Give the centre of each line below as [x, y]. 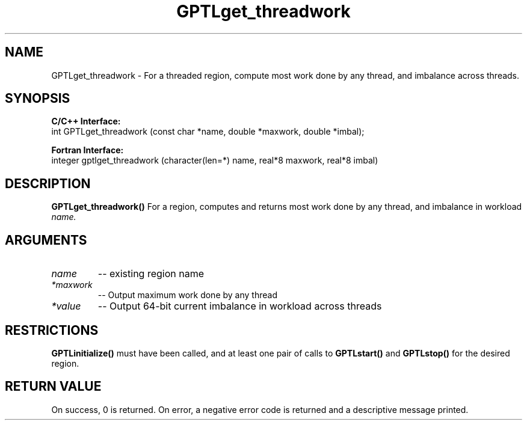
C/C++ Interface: [86, 121]
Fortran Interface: [88, 150]
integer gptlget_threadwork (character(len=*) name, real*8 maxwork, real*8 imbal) [215, 161]
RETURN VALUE [53, 387]
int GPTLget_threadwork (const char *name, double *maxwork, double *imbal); [208, 132]
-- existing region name [151, 274]
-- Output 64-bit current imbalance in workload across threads [240, 306]
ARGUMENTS [46, 240]
